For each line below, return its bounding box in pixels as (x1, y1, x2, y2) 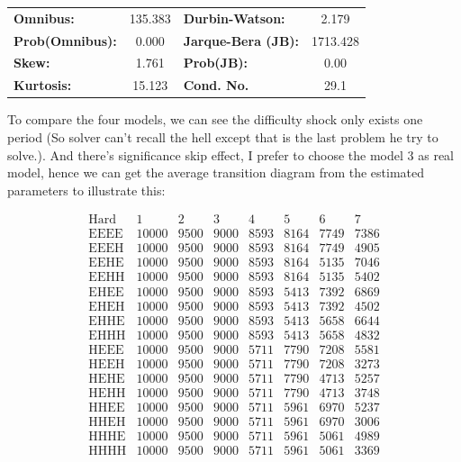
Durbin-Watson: (183, 8, 285, 27)
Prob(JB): (183, 53, 249, 72)
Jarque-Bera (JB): (183, 31, 300, 50)
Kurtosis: (14, 76, 72, 95)
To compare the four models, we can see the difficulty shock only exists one (7, 110, 423, 129)
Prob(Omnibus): (14, 31, 117, 50)
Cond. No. (183, 76, 249, 95)
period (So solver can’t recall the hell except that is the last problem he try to (7, 127, 438, 146)
